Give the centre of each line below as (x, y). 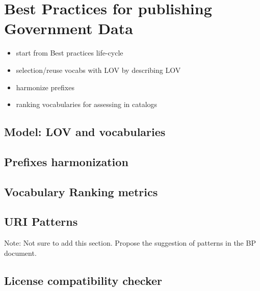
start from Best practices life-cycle (70, 53)
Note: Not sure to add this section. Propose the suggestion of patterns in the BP (130, 243)
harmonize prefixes (45, 87)
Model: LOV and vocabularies (85, 132)
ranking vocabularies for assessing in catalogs (87, 104)
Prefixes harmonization (66, 161)
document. (20, 253)
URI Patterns (41, 221)
